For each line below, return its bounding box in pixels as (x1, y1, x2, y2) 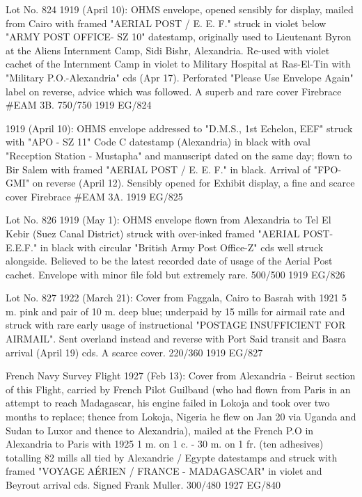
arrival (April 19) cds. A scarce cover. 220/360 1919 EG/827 (6, 345, 263, 359)
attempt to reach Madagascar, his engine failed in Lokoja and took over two (6, 395, 330, 410)
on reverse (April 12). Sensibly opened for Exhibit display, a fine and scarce (32, 175, 355, 190)
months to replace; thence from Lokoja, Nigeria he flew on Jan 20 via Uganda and (6, 409, 356, 424)
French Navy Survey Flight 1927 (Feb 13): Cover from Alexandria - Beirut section (6, 368, 356, 383)
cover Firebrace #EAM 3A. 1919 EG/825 (6, 189, 183, 203)
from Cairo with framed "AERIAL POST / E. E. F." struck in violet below (6, 15, 326, 30)
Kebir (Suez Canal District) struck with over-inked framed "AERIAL (6, 226, 300, 240)
